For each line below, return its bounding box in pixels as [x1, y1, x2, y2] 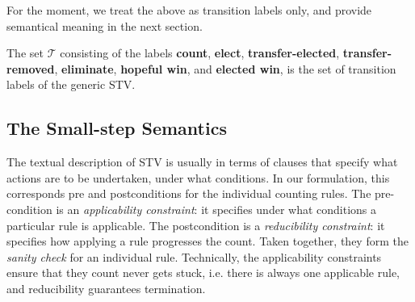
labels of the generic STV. [6, 76, 136, 93]
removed [6, 60, 55, 77]
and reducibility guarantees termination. [6, 279, 206, 296]
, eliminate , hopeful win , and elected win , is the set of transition [54, 60, 396, 77]
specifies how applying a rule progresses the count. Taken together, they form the [6, 233, 409, 250]
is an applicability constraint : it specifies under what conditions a [56, 200, 377, 217]
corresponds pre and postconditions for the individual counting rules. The [6, 185, 371, 202]
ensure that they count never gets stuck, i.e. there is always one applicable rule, [6, 264, 400, 281]
